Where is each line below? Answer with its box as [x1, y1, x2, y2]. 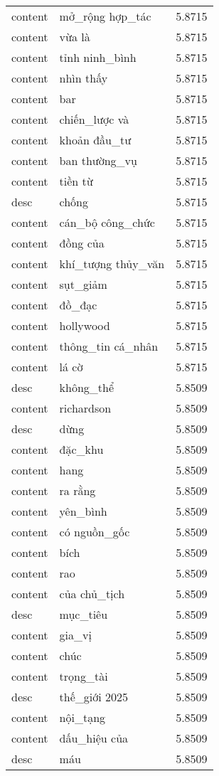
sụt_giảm [59, 276, 107, 292]
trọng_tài [59, 668, 108, 684]
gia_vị [59, 627, 92, 643]
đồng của [59, 235, 105, 251]
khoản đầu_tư [59, 132, 132, 148]
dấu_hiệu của [59, 730, 129, 746]
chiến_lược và [59, 111, 129, 127]
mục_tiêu [59, 606, 108, 622]
